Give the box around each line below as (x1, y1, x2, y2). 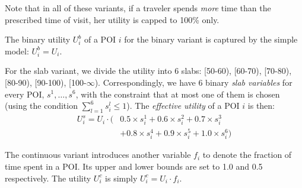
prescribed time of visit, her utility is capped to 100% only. (5, 13, 220, 25)
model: (5, 44, 29, 57)
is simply (105, 171, 138, 184)
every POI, (5, 87, 44, 100)
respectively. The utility (5, 171, 91, 184)
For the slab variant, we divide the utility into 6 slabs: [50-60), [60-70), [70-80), (5, 64, 292, 77)
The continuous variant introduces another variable (5, 148, 191, 161)
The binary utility (5, 33, 71, 46)
